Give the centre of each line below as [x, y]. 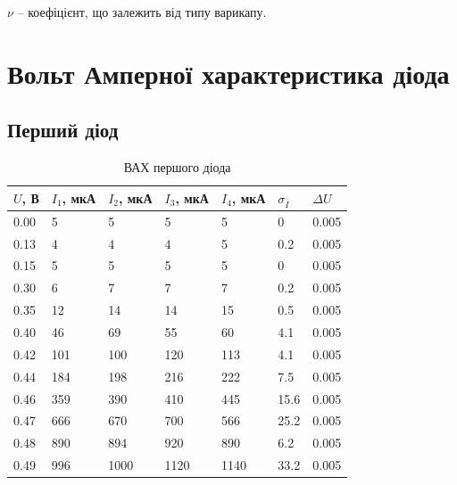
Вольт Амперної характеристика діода [228, 73]
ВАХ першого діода [177, 167]
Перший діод [63, 130]
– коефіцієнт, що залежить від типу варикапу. [142, 12]
